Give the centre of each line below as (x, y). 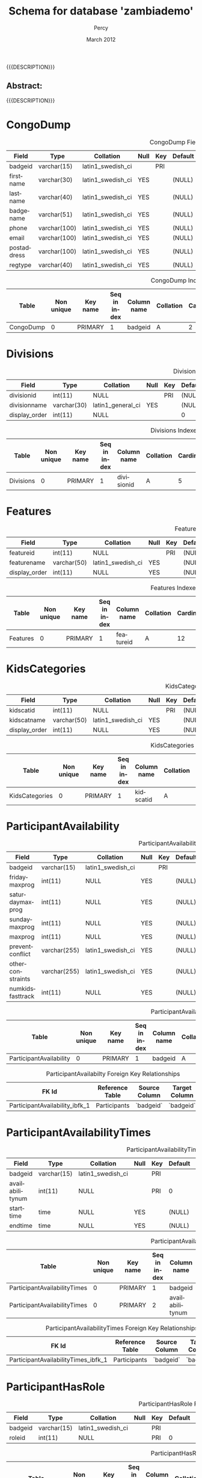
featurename (27, 562)
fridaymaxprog (22, 881)
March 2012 (101, 39)
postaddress (20, 251)
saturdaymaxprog (22, 902)
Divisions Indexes (175, 430)
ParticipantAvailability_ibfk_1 (50, 1105)
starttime (17, 1212)
